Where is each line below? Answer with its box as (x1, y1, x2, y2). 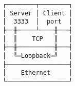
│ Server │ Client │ (3, 9, 73, 17)
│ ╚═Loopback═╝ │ (3, 52, 73, 59)
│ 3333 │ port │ (3, 18, 73, 26)
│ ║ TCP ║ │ (3, 35, 73, 42)
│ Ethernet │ (3, 69, 73, 77)
